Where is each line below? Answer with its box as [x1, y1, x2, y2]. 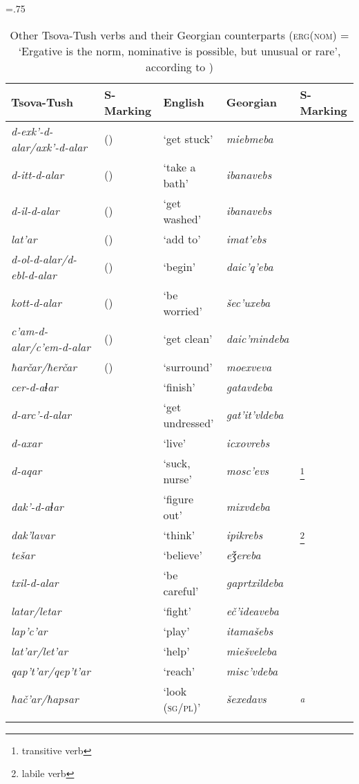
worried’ [163, 302, 202, 319]
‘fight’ [163, 602, 191, 619]
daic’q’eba [226, 259, 273, 275]
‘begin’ [163, 259, 196, 275]
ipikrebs [226, 526, 263, 543]
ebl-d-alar [11, 266, 57, 283]
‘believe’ [163, 546, 202, 563]
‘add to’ [163, 230, 201, 247]
